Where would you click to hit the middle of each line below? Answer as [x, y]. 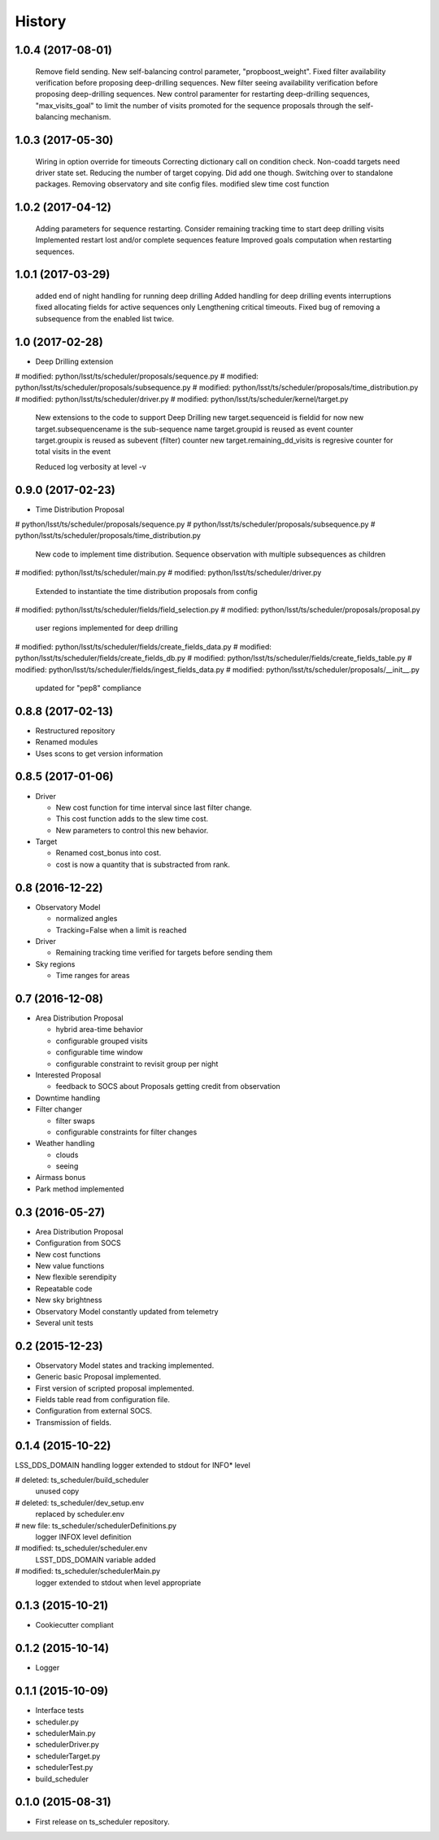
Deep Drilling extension [74, 361]
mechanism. [91, 117]
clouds [67, 1155]
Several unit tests [64, 1322]
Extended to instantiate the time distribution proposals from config [146, 591]
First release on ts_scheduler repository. [102, 1821]
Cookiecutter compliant [74, 1625]
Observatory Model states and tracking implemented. [125, 1365]
